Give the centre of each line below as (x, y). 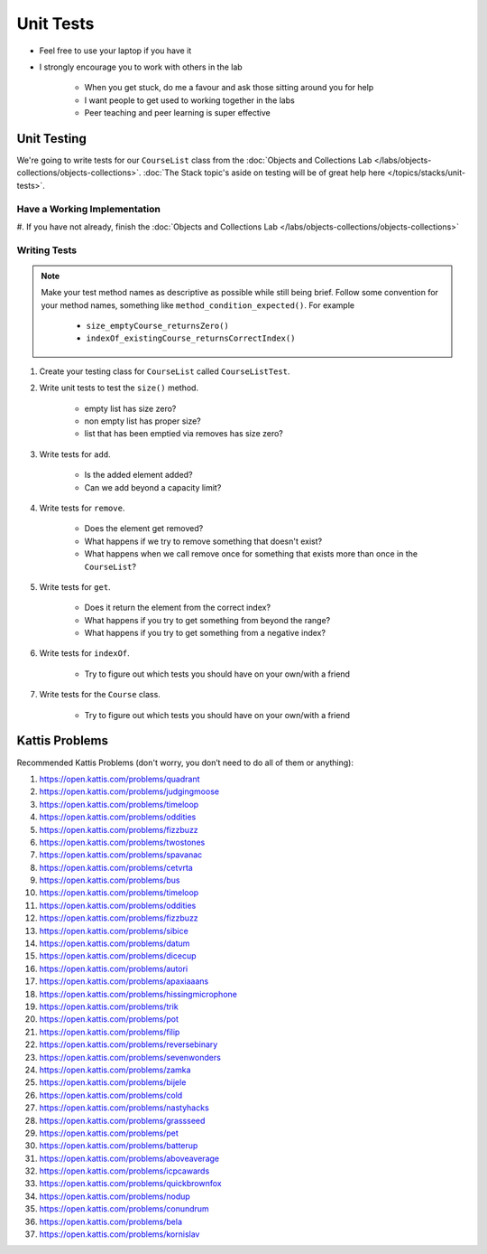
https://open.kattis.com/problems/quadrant (119, 779)
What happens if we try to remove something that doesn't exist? (203, 541)
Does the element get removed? (144, 529)
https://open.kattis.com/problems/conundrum (124, 1209)
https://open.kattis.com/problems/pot (109, 1019)
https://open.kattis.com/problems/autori (114, 969)
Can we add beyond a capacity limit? (153, 487)
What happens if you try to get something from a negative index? (205, 633)
